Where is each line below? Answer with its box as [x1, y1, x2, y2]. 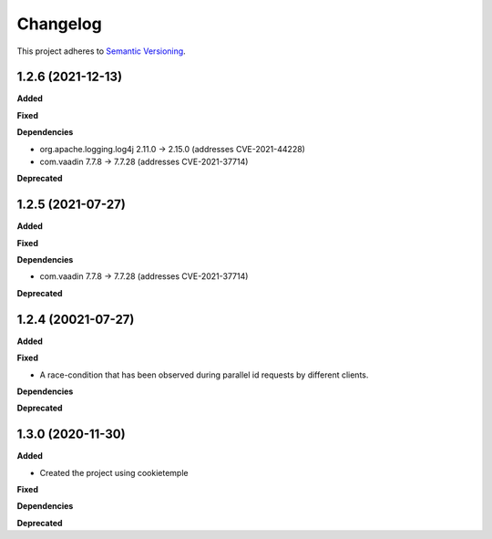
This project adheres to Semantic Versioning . [16, 46, 186, 57]
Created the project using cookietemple [39, 467, 189, 478]
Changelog [16, 14, 102, 34]
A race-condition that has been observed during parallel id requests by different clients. [39, 369, 369, 380]
